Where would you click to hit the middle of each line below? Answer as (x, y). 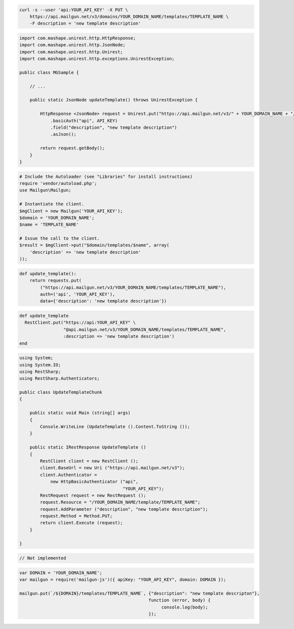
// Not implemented (43, 558)
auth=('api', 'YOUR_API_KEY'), (77, 294)
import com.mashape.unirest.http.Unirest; (71, 52)
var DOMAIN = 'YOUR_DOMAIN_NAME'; (61, 573)
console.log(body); (185, 607)
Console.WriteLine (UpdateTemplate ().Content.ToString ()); (115, 427)
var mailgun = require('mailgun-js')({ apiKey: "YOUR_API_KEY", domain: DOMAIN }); (123, 580)
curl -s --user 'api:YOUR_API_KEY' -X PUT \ (74, 10)
